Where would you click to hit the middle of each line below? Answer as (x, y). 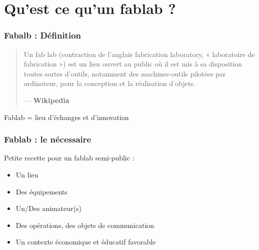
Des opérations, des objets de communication (85, 225)
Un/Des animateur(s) (48, 208)
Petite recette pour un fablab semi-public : (69, 158)
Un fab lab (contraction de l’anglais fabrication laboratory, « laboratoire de (139, 54)
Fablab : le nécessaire (48, 139)
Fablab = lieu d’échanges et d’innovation (66, 117)
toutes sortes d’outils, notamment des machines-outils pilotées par (125, 73)
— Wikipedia (46, 100)
